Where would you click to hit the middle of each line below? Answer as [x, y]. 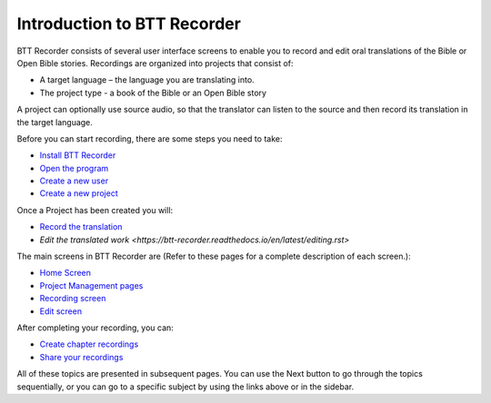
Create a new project [79, 193]
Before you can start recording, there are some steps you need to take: [150, 138]
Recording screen [73, 299]
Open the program [74, 168]
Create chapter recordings [89, 344]
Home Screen [65, 273]
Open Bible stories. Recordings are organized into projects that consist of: [155, 63]
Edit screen [60, 311]
